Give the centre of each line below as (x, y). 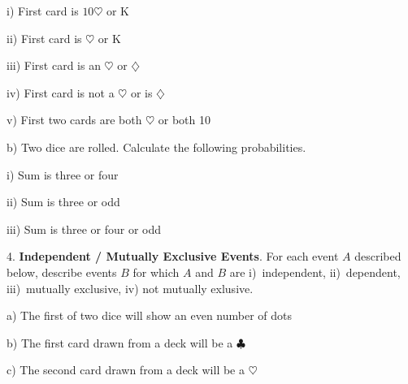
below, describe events (62, 272)
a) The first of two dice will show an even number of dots (150, 315)
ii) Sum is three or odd (63, 202)
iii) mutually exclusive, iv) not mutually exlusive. (130, 288)
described (378, 256)
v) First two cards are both (74, 120)
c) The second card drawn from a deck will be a (126, 370)
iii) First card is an (54, 65)
